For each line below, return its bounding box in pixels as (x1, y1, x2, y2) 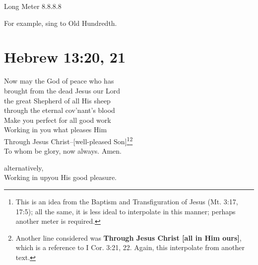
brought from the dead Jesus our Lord (4, 85, 121, 95)
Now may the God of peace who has (4, 76, 114, 86)
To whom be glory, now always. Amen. (4, 146, 122, 156)
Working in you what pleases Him (4, 124, 107, 135)
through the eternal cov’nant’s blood (4, 105, 115, 115)
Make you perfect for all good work (4, 114, 111, 125)
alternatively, (4, 162, 44, 173)
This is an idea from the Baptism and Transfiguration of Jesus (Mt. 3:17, (15, 196, 238, 206)
